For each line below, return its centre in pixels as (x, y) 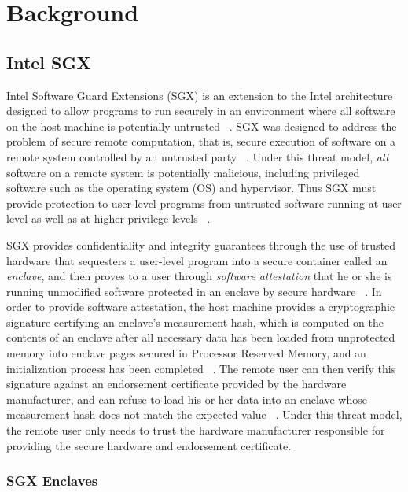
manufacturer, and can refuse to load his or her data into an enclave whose (187, 399)
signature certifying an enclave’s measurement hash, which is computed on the (195, 322)
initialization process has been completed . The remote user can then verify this (201, 368)
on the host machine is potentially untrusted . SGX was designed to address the (202, 126)
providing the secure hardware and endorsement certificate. (149, 445)
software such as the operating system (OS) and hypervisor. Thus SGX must (191, 188)
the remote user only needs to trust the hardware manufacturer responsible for (196, 430)
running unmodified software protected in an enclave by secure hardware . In (194, 291)
